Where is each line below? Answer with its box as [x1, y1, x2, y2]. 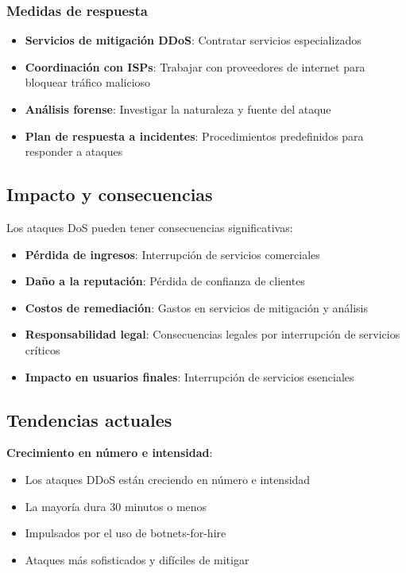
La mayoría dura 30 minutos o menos [25, 498, 207, 514]
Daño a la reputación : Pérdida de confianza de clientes [25, 273, 305, 289]
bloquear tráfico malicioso [25, 74, 151, 91]
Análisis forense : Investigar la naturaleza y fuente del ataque [25, 101, 331, 117]
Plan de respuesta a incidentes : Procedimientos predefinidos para [25, 127, 364, 144]
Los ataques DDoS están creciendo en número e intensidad [25, 470, 311, 487]
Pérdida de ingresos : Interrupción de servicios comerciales [25, 246, 320, 262]
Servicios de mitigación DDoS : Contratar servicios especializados [25, 32, 362, 48]
